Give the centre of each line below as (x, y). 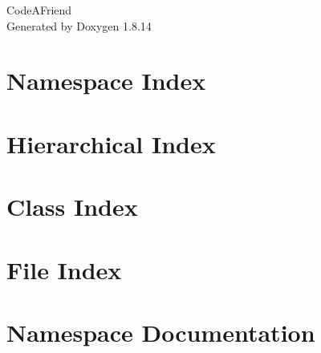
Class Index (72, 207)
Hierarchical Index (111, 143)
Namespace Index (106, 81)
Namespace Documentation (161, 332)
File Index (64, 269)
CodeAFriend (39, 10)
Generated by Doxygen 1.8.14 (79, 25)
